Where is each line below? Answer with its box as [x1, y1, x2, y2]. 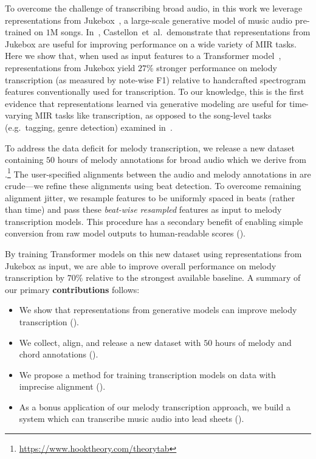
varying [5, 109, 33, 122]
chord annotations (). [19, 348, 98, 361]
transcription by [5, 271, 65, 284]
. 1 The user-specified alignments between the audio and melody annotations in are [5, 165, 311, 180]
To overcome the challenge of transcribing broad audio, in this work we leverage [5, 2, 303, 14]
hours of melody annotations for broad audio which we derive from [57, 153, 306, 166]
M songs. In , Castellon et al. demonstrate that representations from [50, 26, 311, 38]
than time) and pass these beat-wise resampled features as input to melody [5, 203, 282, 216]
